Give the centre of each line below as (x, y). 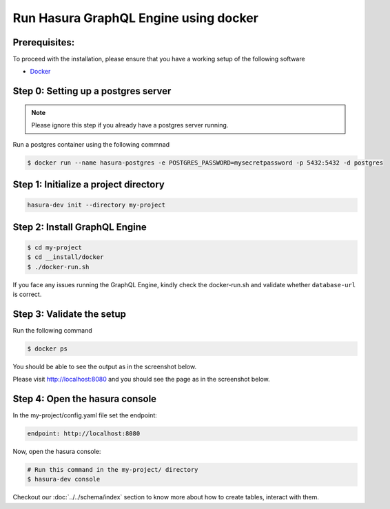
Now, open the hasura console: (57, 452)
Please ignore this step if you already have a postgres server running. (130, 125)
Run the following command (52, 330)
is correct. (27, 294)
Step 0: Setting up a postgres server (92, 91)
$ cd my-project (55, 247)
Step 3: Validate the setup (70, 314)
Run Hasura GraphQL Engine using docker (135, 18)
